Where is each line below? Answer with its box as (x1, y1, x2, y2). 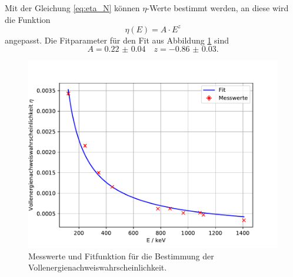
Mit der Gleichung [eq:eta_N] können (5, 2, 140, 14)
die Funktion (5, 13, 51, 25)
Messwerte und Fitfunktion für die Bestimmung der (28, 249, 214, 262)
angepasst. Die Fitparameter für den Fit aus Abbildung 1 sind (5, 34, 229, 46)
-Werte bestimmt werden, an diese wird (146, 2, 289, 14)
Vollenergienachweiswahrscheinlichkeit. (28, 261, 167, 273)
